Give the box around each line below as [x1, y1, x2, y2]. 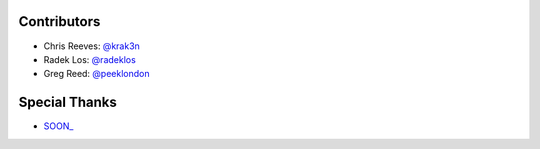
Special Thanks [18, 94, 117, 111]
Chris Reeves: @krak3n [43, 40, 140, 52]
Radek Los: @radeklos [43, 53, 137, 65]
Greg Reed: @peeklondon [43, 68, 150, 80]
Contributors [18, 13, 101, 30]
